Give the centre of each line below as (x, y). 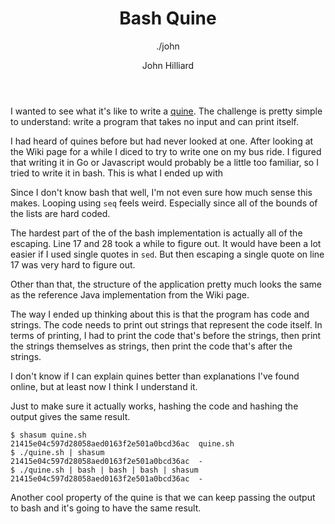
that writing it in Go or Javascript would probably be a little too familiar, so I (164, 162)
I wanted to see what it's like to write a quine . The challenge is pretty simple (166, 111)
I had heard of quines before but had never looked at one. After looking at (162, 141)
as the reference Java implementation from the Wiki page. (130, 294)
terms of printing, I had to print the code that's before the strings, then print (166, 335)
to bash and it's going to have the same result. (106, 508)
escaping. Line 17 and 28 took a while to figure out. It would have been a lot (166, 243)
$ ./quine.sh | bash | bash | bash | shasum (104, 470)
